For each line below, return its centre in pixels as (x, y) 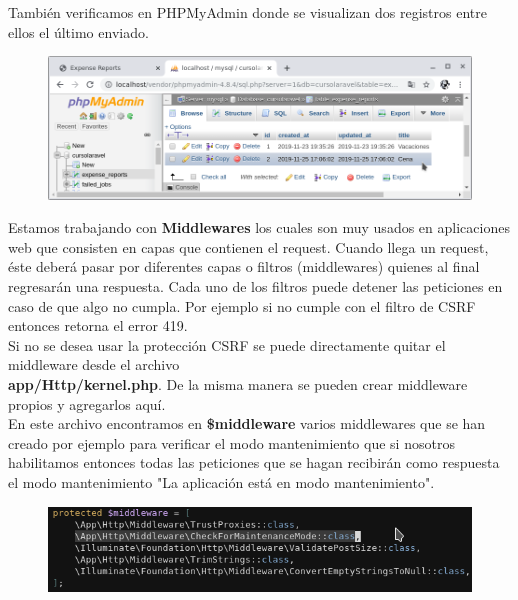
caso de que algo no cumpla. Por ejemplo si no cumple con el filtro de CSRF (242, 305)
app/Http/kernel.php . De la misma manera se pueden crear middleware (238, 384)
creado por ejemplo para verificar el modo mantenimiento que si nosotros (231, 442)
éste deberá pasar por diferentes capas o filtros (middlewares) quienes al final (244, 266)
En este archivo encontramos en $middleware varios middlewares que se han (247, 423)
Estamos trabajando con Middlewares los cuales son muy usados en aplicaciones (259, 227)
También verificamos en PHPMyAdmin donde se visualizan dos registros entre (247, 12)
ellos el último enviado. (78, 31)
